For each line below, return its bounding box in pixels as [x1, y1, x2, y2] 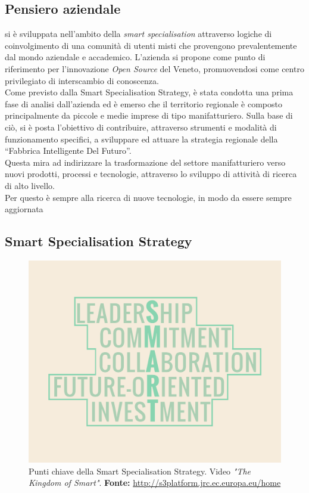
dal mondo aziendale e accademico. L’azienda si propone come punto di [5, 51, 266, 63]
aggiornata [5, 203, 43, 215]
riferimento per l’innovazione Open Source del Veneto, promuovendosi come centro [5, 62, 304, 75]
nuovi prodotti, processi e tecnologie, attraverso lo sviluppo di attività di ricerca [5, 168, 297, 180]
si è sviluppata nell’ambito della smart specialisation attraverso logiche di [5, 27, 272, 40]
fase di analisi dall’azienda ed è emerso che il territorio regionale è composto [5, 97, 282, 110]
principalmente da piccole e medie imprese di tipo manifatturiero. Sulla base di [5, 109, 293, 122]
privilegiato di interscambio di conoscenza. [5, 74, 159, 86]
